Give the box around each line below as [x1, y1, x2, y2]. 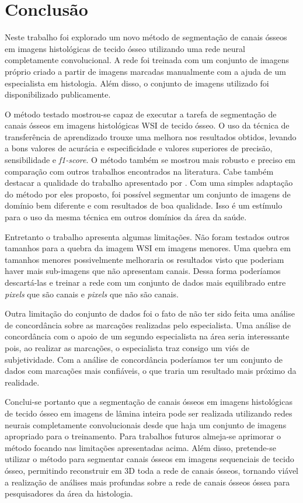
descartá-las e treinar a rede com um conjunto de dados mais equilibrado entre [5, 276, 286, 288]
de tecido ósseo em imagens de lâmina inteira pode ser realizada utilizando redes [5, 407, 292, 419]
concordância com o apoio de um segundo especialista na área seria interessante [5, 330, 290, 342]
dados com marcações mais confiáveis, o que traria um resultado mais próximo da [5, 365, 297, 377]
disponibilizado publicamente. [5, 88, 111, 100]
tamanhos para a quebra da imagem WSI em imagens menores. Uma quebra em [5, 242, 291, 254]
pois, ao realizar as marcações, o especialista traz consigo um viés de [5, 341, 250, 353]
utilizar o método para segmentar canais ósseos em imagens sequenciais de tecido [5, 453, 294, 465]
